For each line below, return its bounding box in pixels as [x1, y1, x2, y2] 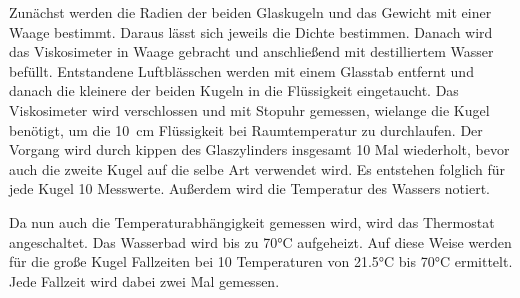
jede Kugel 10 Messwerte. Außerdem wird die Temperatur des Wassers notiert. [9, 178, 490, 199]
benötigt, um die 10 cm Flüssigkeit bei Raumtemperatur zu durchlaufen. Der [9, 119, 483, 140]
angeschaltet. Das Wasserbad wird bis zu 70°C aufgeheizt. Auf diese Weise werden [9, 231, 512, 252]
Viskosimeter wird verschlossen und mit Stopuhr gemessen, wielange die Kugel [9, 99, 490, 120]
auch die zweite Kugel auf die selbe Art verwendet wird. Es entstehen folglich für [9, 158, 506, 179]
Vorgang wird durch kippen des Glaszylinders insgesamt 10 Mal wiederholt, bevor [9, 139, 510, 160]
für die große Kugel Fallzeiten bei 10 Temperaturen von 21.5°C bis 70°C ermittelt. [9, 251, 513, 272]
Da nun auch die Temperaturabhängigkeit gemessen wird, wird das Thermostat [9, 211, 495, 232]
